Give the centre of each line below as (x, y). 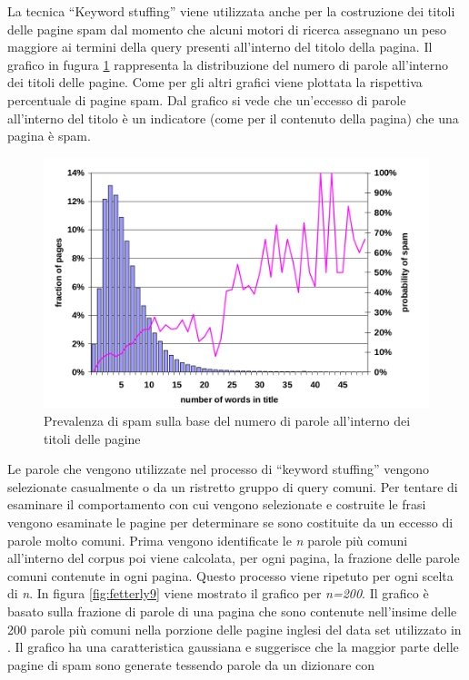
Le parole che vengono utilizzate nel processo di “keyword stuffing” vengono (219, 469)
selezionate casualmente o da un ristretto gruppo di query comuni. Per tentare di (233, 486)
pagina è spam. (49, 136)
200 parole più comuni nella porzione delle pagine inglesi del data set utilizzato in (234, 629)
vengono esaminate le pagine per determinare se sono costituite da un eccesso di (230, 522)
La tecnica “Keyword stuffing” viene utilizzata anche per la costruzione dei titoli (231, 11)
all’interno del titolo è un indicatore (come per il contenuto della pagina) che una (233, 118)
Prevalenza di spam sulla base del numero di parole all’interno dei (227, 421)
